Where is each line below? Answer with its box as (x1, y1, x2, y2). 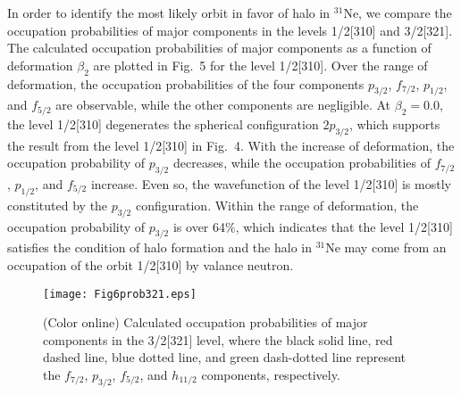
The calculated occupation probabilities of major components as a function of (7, 38, 432, 57)
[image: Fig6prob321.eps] (43, 287, 197, 300)
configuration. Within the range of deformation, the (135, 195, 419, 214)
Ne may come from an (325, 238, 447, 257)
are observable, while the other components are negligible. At (55, 95, 391, 114)
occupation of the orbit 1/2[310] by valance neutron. (7, 256, 294, 274)
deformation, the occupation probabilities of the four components (7, 74, 365, 93)
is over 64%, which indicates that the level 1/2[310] (172, 217, 453, 235)
